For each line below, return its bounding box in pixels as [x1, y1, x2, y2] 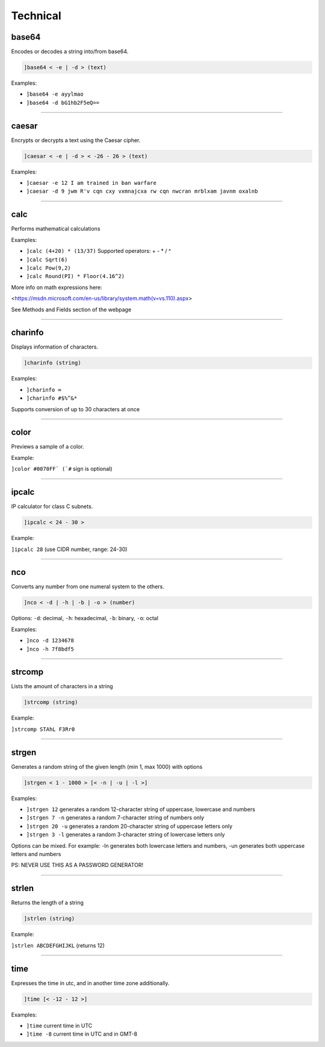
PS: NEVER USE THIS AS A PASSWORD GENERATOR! [11, 862, 144, 869]
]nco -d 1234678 [26, 637, 75, 644]
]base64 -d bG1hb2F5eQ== [26, 99, 99, 106]
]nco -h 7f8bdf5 [26, 645, 75, 653]
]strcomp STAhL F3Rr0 [11, 725, 75, 733]
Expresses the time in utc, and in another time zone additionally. [11, 979, 170, 987]
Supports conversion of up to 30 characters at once [11, 405, 140, 412]
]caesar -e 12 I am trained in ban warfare [26, 179, 156, 187]
